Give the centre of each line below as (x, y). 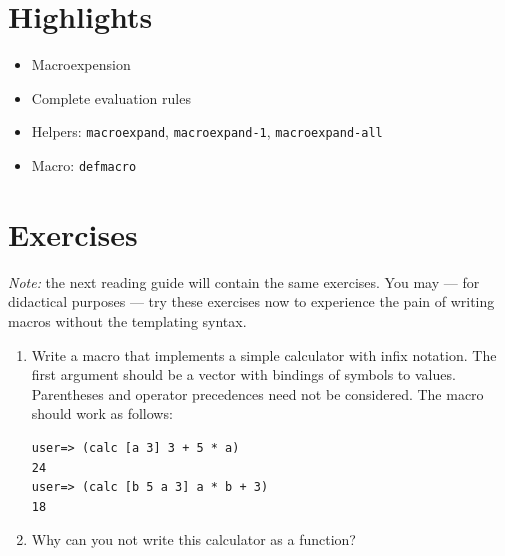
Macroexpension (81, 64)
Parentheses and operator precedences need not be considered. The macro (257, 393)
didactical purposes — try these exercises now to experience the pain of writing (251, 301)
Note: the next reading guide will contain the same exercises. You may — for (244, 281)
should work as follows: (102, 413)
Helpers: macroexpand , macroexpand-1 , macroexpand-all (207, 131)
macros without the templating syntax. (127, 320)
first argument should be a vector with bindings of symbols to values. (243, 374)
